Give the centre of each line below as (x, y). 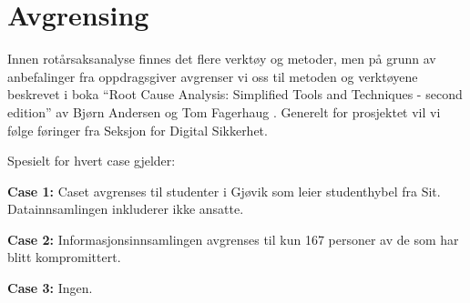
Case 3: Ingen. (50, 288)
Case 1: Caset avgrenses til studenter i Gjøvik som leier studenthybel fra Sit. (224, 191)
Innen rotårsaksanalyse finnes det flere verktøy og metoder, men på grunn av (222, 59)
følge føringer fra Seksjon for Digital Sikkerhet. (138, 130)
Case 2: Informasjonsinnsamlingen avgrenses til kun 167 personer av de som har (233, 239)
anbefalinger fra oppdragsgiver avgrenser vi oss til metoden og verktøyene (213, 76)
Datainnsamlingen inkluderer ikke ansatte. (126, 209)
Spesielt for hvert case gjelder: (92, 161)
